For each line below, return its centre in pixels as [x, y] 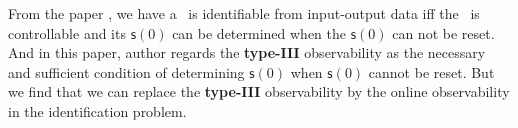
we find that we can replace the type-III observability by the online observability [259, 91]
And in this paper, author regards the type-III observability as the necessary [247, 52]
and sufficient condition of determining [126, 71]
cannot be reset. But [431, 71]
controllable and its [67, 32]
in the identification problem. [97, 110]
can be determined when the [259, 32]
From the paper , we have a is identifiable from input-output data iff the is [244, 13]
